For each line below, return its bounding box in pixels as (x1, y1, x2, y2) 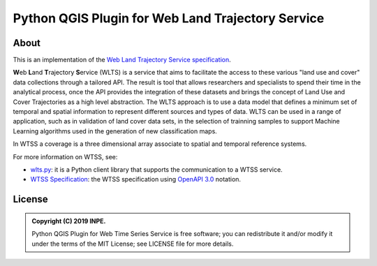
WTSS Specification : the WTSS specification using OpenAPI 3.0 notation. (30, 175, 241, 184)
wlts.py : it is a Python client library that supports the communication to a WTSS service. (30, 165, 283, 174)
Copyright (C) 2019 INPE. (31, 216, 106, 225)
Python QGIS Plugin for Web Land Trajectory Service (13, 10, 325, 26)
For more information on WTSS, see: (13, 152, 118, 161)
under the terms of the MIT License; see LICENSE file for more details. (31, 239, 234, 248)
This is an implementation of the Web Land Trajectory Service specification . (13, 56, 231, 64)
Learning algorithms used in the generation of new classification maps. (13, 126, 218, 135)
